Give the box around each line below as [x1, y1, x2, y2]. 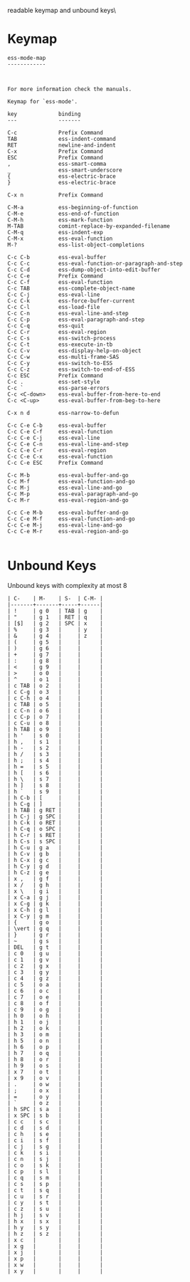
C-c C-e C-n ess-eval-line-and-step [7, 441, 130, 448]
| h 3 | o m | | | [7, 1031, 103, 1038]
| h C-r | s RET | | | [7, 831, 103, 839]
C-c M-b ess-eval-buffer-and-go [7, 471, 130, 479]
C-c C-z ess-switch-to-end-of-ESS [7, 366, 135, 373]
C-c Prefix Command [7, 129, 103, 136]
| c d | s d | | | [7, 1124, 103, 1131]
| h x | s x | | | [7, 1217, 103, 1225]
